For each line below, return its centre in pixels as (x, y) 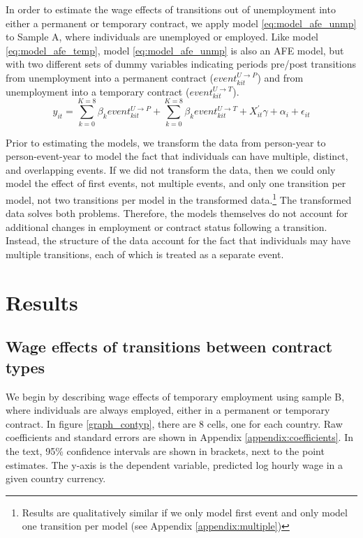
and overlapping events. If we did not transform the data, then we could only (171, 169)
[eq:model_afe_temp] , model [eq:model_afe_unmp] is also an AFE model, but (175, 50)
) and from (280, 77)
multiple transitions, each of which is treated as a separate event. (145, 254)
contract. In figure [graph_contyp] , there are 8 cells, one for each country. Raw (174, 423)
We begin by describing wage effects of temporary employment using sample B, (175, 396)
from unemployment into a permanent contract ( (110, 77)
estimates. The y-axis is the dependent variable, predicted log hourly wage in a (175, 464)
